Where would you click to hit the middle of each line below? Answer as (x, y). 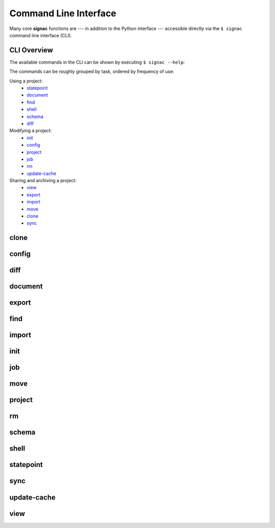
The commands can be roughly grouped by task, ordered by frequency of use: (92, 72)
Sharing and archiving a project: (43, 181)
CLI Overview (31, 50)
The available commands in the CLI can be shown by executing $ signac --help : (97, 62)
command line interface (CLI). (41, 35)
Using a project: (26, 81)
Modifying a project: (31, 131)
